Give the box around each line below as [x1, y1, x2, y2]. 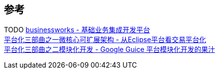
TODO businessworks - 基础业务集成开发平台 [4, 25, 150, 34]
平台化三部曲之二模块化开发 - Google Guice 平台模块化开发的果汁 [4, 45, 215, 54]
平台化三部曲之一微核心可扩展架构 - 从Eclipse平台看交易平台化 [4, 35, 206, 44]
